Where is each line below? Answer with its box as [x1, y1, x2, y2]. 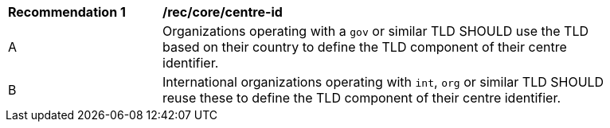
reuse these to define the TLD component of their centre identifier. [162, 90, 561, 106]
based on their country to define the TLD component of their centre [162, 39, 567, 55]
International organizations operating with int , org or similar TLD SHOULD [162, 74, 604, 90]
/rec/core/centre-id [162, 4, 283, 20]
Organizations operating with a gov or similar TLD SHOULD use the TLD [162, 23, 588, 39]
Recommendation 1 [8, 4, 126, 20]
